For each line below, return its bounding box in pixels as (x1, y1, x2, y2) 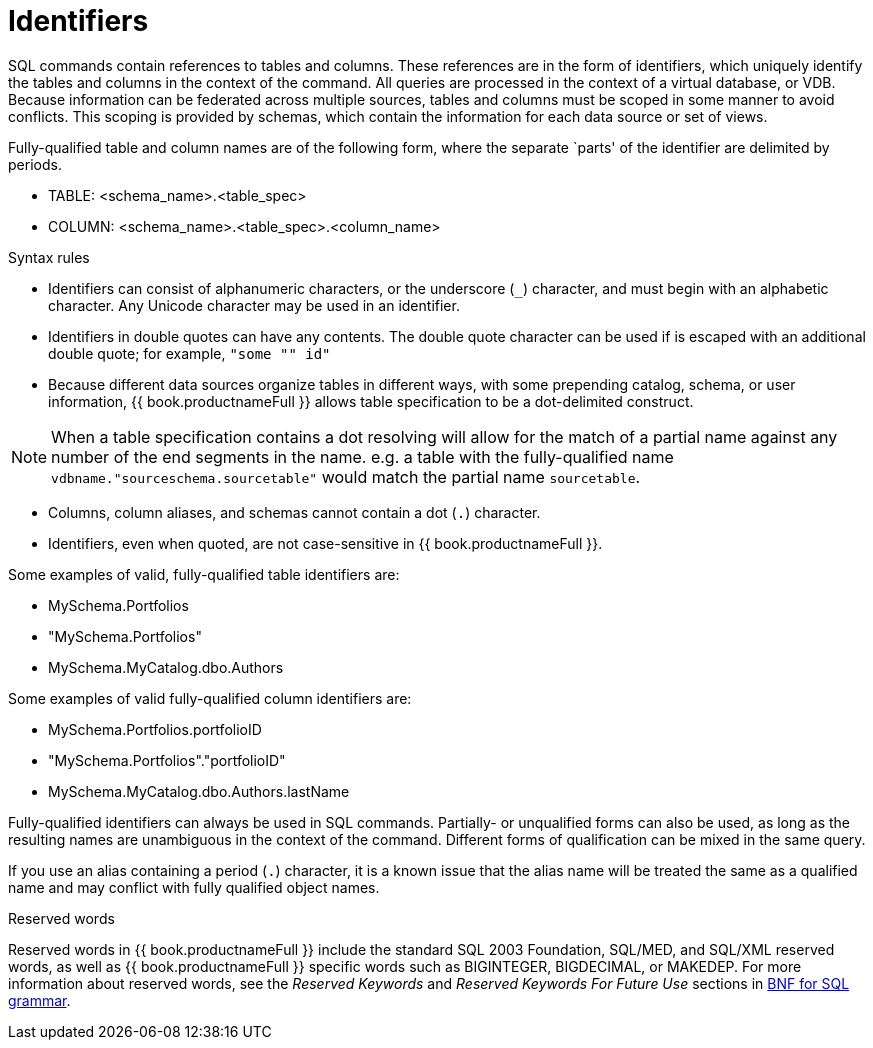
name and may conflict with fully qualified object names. (8, 878, 380, 896)
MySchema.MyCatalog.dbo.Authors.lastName (48, 782, 350, 800)
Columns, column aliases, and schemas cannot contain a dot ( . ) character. (48, 503, 541, 521)
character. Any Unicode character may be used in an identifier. (48, 296, 460, 314)
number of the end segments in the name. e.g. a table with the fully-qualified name (51, 446, 674, 467)
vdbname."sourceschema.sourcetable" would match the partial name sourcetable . (51, 466, 641, 487)
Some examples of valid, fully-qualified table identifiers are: (8, 565, 400, 583)
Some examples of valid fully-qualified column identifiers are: (8, 689, 412, 707)
